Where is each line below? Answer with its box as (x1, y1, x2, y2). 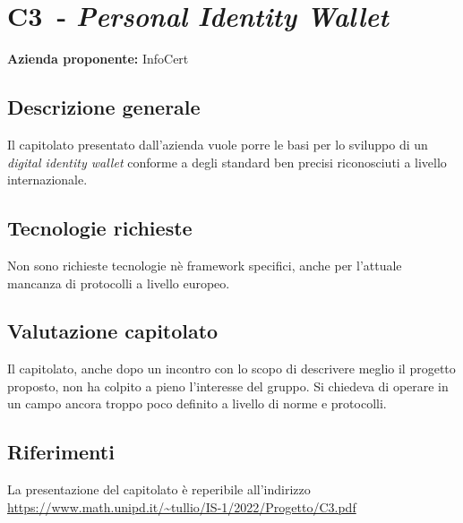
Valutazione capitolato (7, 317, 219, 345)
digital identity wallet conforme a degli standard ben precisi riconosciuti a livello (7, 152, 447, 171)
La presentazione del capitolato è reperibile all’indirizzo (7, 480, 311, 499)
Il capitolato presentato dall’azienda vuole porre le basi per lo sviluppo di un (7, 134, 428, 153)
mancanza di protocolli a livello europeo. (7, 273, 230, 292)
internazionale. (7, 170, 88, 189)
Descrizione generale (7, 93, 201, 121)
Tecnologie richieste (7, 214, 193, 242)
